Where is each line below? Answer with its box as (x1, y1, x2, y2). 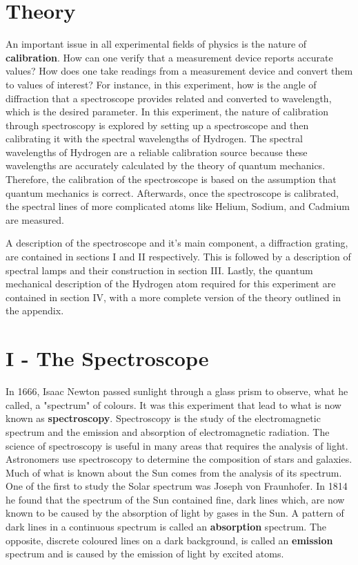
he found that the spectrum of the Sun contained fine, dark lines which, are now (6, 492, 345, 506)
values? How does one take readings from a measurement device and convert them (6, 64, 353, 78)
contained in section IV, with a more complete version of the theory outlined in (6, 289, 341, 304)
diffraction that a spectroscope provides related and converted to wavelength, (6, 90, 332, 105)
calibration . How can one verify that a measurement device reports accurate (6, 50, 333, 64)
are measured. (6, 212, 64, 227)
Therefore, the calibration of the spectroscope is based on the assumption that (6, 172, 337, 186)
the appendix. (6, 303, 64, 318)
